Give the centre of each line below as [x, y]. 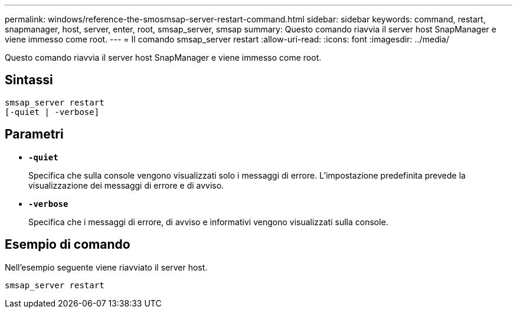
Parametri [34, 134]
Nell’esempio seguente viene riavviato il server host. [106, 267]
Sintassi [29, 80]
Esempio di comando [68, 245]
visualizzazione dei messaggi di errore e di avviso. [126, 185]
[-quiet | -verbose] [52, 112]
